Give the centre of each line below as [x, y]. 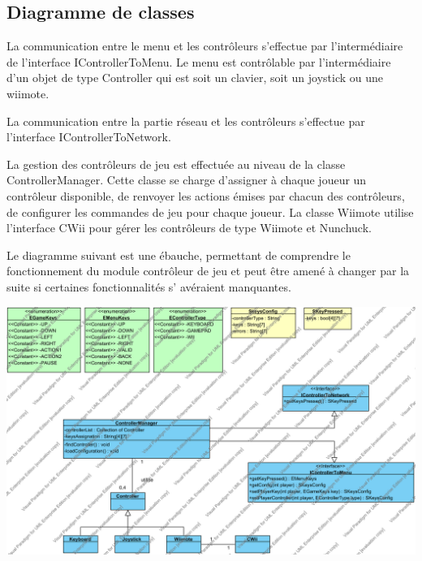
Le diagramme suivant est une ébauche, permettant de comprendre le [179, 255]
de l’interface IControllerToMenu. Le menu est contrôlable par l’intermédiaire [199, 61]
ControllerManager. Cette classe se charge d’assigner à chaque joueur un [187, 180]
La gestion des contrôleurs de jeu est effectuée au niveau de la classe [176, 164]
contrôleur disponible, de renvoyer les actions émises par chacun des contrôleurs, [206, 195]
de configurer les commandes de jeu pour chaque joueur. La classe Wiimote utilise [210, 211]
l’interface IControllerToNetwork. [89, 137]
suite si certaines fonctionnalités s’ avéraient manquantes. [149, 286]
